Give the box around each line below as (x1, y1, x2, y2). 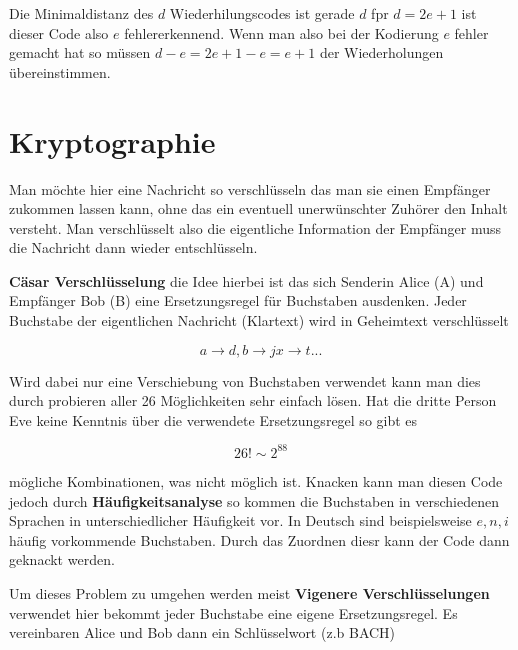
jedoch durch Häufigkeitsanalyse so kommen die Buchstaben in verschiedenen (9, 490, 499, 511)
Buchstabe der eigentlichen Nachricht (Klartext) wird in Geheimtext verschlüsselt (9, 310, 509, 331)
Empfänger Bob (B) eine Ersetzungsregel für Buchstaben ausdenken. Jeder (9, 290, 467, 311)
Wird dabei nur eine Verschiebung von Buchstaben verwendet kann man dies (9, 370, 481, 391)
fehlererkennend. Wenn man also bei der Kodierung (124, 22, 439, 43)
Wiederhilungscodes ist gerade (169, 3, 355, 23)
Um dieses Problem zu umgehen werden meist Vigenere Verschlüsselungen (9, 582, 490, 603)
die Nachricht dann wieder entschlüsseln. (9, 237, 258, 258)
